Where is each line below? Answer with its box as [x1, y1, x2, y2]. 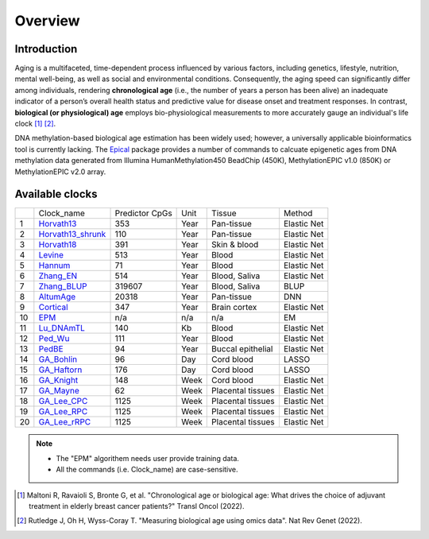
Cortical [38, 302, 68, 313]
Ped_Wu [38, 333, 70, 344]
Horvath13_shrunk [38, 229, 106, 240]
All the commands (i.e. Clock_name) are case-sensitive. [56, 465, 238, 475]
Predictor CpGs [114, 207, 172, 219]
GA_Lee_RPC [38, 406, 88, 417]
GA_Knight [38, 374, 79, 386]
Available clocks [14, 188, 99, 201]
